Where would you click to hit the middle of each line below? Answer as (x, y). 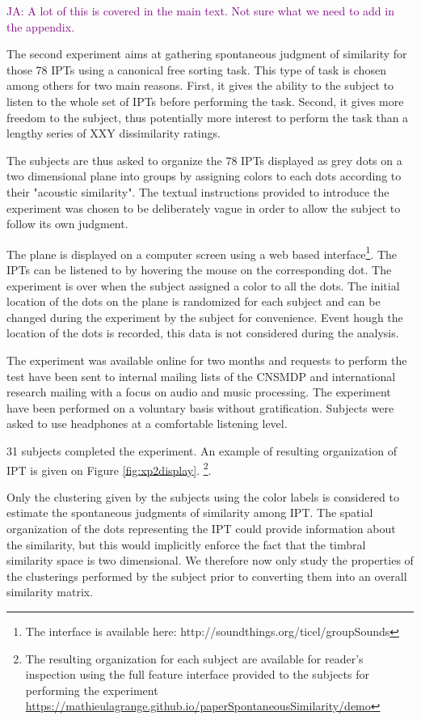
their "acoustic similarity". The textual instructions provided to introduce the (198, 191)
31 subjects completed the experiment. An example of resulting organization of (202, 450)
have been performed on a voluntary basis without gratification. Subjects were (200, 407)
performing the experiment (92, 690)
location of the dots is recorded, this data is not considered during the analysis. (203, 333)
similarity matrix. (50, 592)
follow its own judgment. (67, 224)
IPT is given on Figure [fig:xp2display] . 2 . (109, 468)
